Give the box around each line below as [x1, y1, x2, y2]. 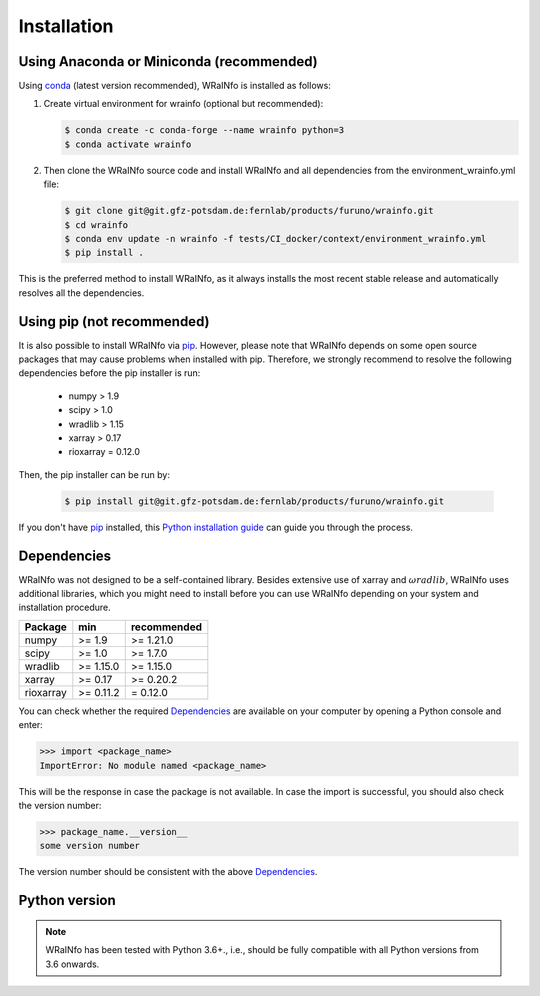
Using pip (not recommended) [18, 313, 210, 330]
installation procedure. [18, 601, 112, 614]
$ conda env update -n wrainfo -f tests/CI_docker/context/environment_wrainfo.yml [64, 233, 487, 244]
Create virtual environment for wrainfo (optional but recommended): [43, 98, 324, 110]
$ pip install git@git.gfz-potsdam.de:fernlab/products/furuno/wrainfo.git [64, 495, 445, 507]
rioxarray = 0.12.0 [68, 446, 140, 458]
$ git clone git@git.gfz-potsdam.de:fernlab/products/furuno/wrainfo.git [64, 205, 434, 217]
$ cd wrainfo [64, 219, 129, 230]
